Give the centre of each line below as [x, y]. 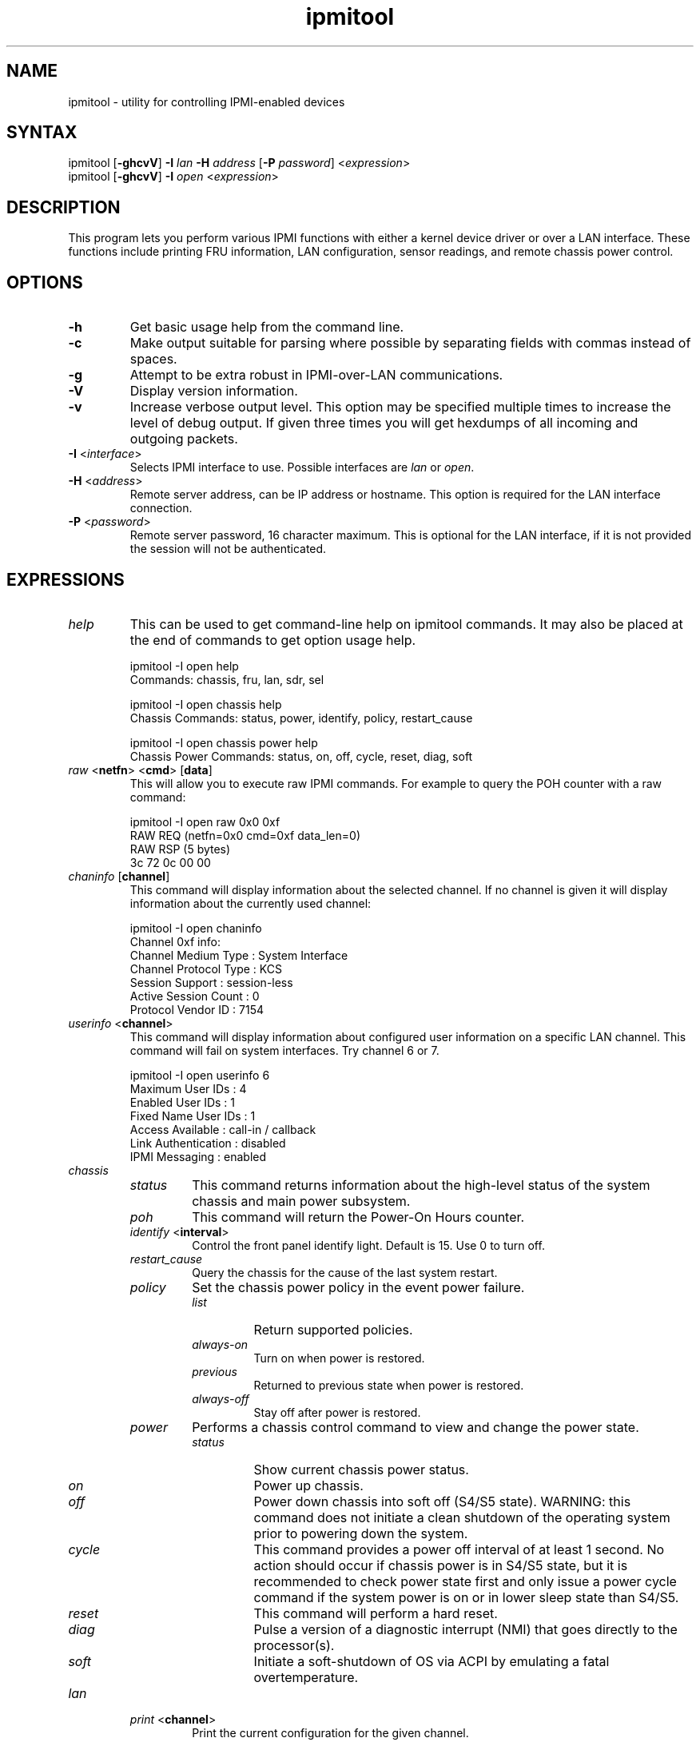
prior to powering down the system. [361, 1533]
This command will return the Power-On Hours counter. [358, 1217]
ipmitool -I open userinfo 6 [200, 1075]
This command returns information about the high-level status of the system [421, 1185]
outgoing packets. [184, 439]
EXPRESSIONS [66, 579]
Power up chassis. [308, 1485]
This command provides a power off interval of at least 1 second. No [459, 1549]
